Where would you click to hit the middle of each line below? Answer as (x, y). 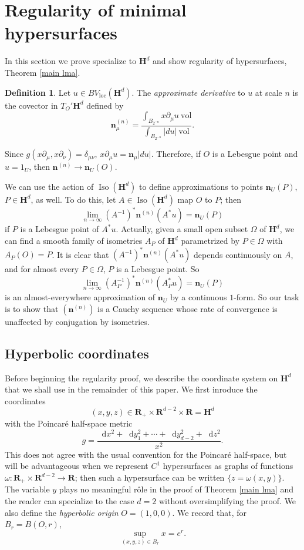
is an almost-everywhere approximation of (80, 297)
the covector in (31, 105)
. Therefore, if (176, 154)
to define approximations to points (201, 186)
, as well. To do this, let (73, 199)
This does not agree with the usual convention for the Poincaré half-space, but (146, 454)
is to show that (32, 308)
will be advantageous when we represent (77, 466)
